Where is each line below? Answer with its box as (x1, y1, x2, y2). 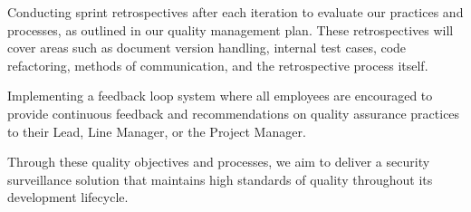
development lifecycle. (7, 188, 129, 207)
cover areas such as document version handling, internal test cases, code (7, 38, 407, 57)
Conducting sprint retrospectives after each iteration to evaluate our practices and (7, 3, 464, 21)
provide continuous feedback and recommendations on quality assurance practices (7, 103, 460, 122)
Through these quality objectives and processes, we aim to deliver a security (7, 152, 430, 171)
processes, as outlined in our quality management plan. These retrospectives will (7, 20, 454, 39)
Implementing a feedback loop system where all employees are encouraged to (7, 86, 433, 105)
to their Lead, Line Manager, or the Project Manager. (7, 121, 306, 140)
